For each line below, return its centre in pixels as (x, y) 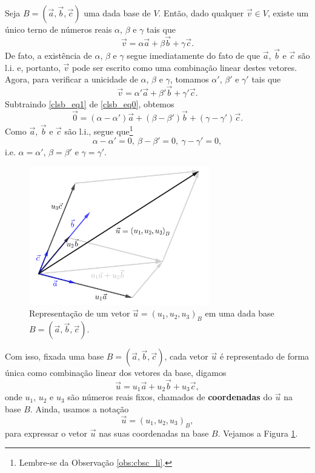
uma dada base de (117, 13)
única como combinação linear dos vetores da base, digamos (116, 373)
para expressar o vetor (46, 433)
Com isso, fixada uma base (55, 356)
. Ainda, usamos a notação (79, 409)
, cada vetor (186, 356)
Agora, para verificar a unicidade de (71, 79)
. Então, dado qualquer (201, 13)
